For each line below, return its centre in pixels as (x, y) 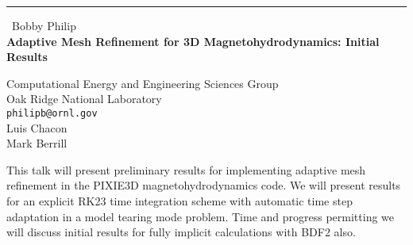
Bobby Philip (44, 25)
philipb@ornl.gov (52, 113)
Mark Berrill (37, 143)
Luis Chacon (37, 127)
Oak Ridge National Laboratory (84, 99)
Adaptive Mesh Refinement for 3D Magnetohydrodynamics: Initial (193, 41)
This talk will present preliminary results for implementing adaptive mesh (186, 169)
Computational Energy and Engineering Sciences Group (143, 83)
